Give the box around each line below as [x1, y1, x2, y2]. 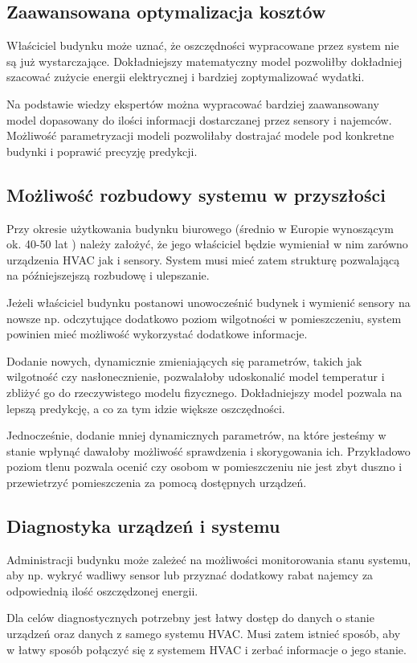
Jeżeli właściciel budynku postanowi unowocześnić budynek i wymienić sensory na [6, 293, 411, 310]
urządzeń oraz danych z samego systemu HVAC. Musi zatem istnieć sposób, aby [6, 625, 401, 642]
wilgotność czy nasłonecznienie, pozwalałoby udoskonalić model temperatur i [6, 368, 385, 385]
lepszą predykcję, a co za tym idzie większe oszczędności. [6, 399, 285, 416]
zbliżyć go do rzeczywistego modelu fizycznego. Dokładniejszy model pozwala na [6, 383, 403, 400]
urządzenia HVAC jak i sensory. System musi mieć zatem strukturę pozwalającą [6, 251, 400, 268]
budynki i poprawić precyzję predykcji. [6, 142, 198, 159]
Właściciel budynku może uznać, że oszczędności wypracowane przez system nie [6, 37, 399, 54]
